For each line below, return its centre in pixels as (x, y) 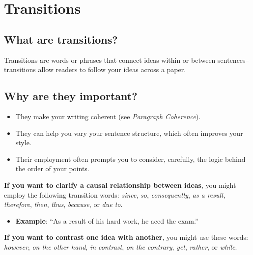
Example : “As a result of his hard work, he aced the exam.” (107, 220)
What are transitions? (61, 39)
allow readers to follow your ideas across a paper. (112, 69)
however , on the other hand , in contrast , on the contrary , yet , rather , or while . (121, 246)
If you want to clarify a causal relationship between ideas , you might (120, 185)
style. (23, 142)
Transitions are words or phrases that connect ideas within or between (110, 60)
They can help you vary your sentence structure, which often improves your (129, 133)
